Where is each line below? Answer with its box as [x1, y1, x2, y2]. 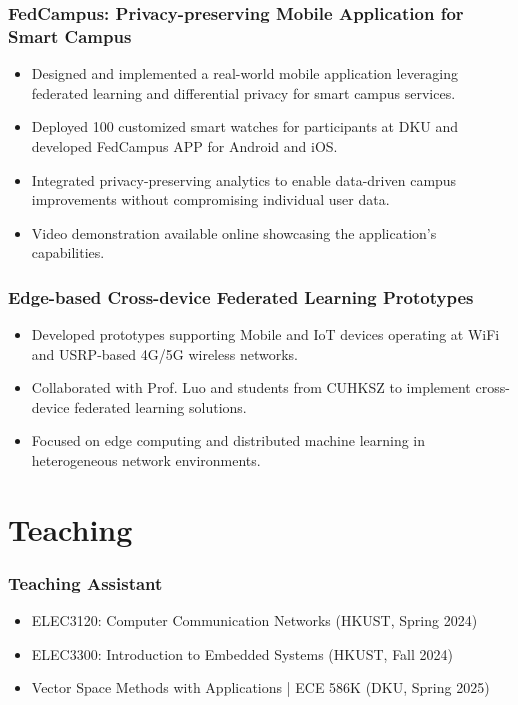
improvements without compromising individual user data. [31, 189, 390, 210]
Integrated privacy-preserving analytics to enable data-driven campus [31, 169, 457, 190]
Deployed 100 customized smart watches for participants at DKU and [31, 116, 459, 137]
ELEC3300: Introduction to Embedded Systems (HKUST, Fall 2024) [31, 643, 453, 664]
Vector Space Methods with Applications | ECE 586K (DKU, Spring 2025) [31, 677, 490, 698]
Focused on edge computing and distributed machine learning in [31, 430, 426, 451]
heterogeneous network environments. [31, 450, 261, 471]
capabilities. [31, 242, 105, 263]
